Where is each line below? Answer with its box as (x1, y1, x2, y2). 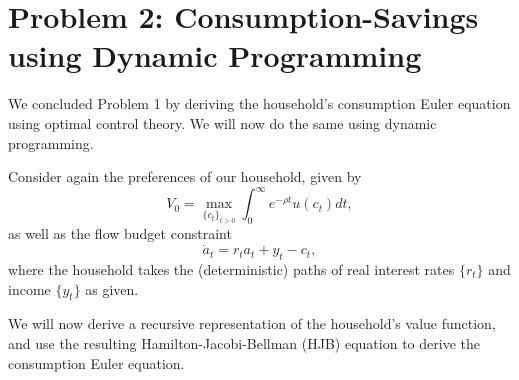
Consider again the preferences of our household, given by (8, 166, 362, 187)
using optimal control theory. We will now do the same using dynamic (8, 112, 437, 133)
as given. (85, 278, 139, 299)
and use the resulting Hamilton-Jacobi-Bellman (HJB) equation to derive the (8, 332, 480, 353)
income (8, 278, 51, 299)
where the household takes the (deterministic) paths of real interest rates (8, 258, 455, 279)
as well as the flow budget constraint (8, 223, 232, 244)
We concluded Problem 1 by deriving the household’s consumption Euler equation (8, 93, 511, 114)
